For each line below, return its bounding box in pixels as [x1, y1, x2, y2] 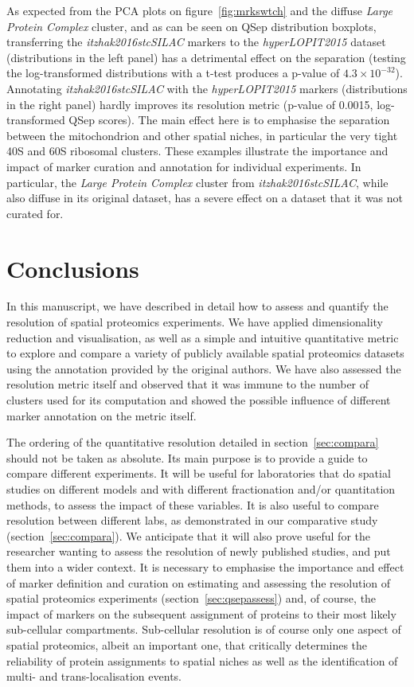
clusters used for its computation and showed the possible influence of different [6, 392, 391, 408]
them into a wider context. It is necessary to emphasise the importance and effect [6, 558, 404, 575]
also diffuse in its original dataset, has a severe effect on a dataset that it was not [6, 189, 404, 206]
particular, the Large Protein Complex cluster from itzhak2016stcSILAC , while [6, 174, 389, 190]
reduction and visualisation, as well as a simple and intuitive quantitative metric [6, 329, 399, 345]
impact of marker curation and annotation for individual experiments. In [6, 158, 361, 174]
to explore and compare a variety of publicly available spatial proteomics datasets [6, 345, 404, 361]
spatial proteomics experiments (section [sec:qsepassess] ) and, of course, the [6, 590, 377, 607]
